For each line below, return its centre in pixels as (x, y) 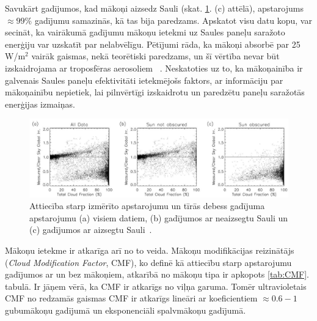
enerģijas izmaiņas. (40, 104)
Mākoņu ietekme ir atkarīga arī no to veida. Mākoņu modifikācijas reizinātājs (150, 250)
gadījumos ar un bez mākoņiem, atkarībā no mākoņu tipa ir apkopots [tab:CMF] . (157, 274)
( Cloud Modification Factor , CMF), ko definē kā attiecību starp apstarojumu (148, 262)
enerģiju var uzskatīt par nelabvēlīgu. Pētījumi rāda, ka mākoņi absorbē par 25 (153, 44)
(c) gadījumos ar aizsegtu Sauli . (91, 230)
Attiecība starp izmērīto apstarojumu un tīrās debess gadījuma (147, 206)
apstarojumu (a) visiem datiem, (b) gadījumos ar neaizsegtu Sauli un (159, 217)
